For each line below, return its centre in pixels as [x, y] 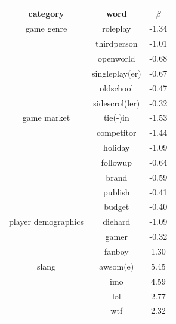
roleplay [117, 28]
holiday [117, 147]
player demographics [46, 221]
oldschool [117, 88]
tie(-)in [116, 117]
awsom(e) [117, 266]
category [46, 13]
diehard [117, 221]
